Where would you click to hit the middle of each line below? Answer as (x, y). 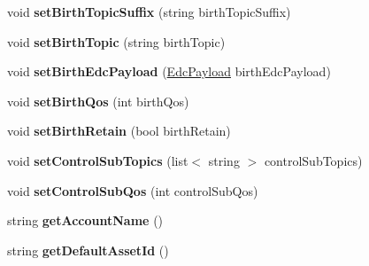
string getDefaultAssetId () (88, 250)
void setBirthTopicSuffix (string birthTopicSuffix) (149, 12)
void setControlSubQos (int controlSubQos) (133, 190)
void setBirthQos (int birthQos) (98, 101)
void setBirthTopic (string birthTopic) (116, 41)
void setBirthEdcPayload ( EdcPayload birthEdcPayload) (169, 71)
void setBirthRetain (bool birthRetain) (119, 131)
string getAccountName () (85, 220)
